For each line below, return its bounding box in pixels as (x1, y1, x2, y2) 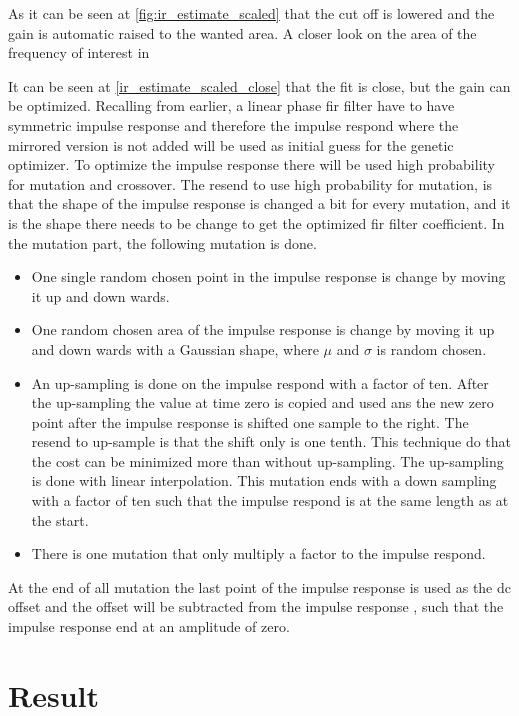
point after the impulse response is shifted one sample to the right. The (31, 411, 469, 432)
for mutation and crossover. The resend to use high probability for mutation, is (8, 173, 493, 194)
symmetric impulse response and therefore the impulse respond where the (8, 114, 459, 135)
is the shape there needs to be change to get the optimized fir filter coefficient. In (8, 212, 505, 233)
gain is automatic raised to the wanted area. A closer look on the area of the (8, 22, 477, 43)
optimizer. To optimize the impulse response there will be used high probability (8, 154, 495, 175)
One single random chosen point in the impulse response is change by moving (31, 266, 506, 287)
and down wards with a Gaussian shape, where (31, 338, 319, 359)
